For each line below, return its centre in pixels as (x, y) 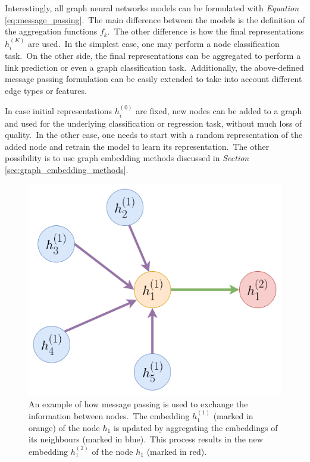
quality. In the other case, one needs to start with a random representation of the (154, 135)
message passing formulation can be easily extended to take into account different (154, 79)
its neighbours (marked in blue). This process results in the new (146, 439)
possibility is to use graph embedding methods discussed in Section (127, 158)
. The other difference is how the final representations (206, 31)
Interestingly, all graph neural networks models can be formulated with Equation (152, 8)
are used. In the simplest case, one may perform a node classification (154, 43)
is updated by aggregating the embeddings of (195, 427)
